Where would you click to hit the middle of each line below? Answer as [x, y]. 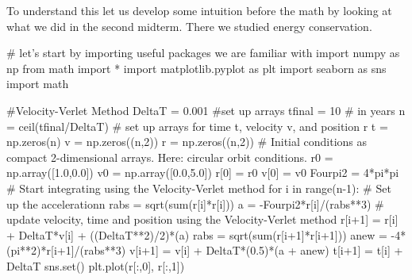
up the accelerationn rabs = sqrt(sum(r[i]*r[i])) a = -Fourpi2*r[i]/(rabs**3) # [195, 203]
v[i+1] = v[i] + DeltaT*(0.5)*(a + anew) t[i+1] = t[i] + [266, 250]
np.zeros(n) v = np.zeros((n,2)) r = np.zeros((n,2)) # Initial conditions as [187, 142]
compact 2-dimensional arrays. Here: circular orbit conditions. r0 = [170, 157]
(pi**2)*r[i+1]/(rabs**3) [66, 250]
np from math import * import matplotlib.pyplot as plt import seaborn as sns [196, 68]
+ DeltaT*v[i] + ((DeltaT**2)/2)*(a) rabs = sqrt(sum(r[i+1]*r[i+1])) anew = [197, 234]
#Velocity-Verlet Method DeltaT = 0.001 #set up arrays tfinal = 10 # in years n [206, 110]
